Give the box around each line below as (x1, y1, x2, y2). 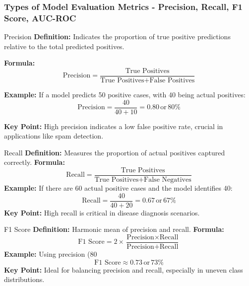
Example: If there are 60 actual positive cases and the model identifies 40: (4, 183, 233, 193)
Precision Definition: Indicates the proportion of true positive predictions (4, 31, 231, 42)
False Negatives (144, 176, 191, 184)
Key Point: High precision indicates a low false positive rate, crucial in (4, 121, 223, 131)
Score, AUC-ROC (4, 11, 76, 24)
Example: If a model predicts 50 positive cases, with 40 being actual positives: (4, 89, 246, 99)
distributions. (4, 274, 45, 285)
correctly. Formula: (4, 157, 65, 167)
